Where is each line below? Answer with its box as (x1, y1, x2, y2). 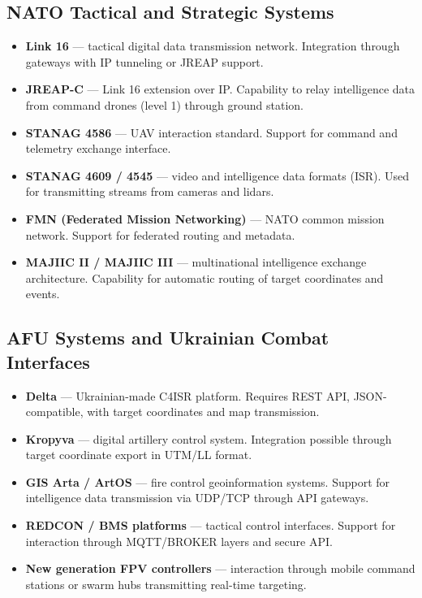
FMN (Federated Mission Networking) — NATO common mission (25, 210, 385, 227)
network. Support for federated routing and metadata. (25, 226, 295, 243)
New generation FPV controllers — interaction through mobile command (25, 560, 416, 577)
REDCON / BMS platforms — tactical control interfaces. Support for (25, 517, 396, 534)
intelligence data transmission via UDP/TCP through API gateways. (25, 489, 369, 506)
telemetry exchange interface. (25, 140, 171, 157)
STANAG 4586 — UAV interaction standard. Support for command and (25, 123, 398, 141)
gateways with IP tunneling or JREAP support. (25, 53, 264, 70)
